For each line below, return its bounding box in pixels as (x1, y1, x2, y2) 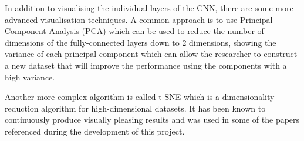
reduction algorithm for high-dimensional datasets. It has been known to (5, 102, 266, 114)
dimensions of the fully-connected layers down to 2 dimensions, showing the (5, 36, 276, 48)
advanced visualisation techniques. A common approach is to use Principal (5, 13, 273, 25)
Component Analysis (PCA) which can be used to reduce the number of (5, 25, 264, 37)
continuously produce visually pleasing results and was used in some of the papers (5, 113, 300, 126)
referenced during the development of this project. (5, 125, 185, 137)
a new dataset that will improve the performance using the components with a (5, 59, 287, 71)
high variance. (5, 70, 55, 83)
